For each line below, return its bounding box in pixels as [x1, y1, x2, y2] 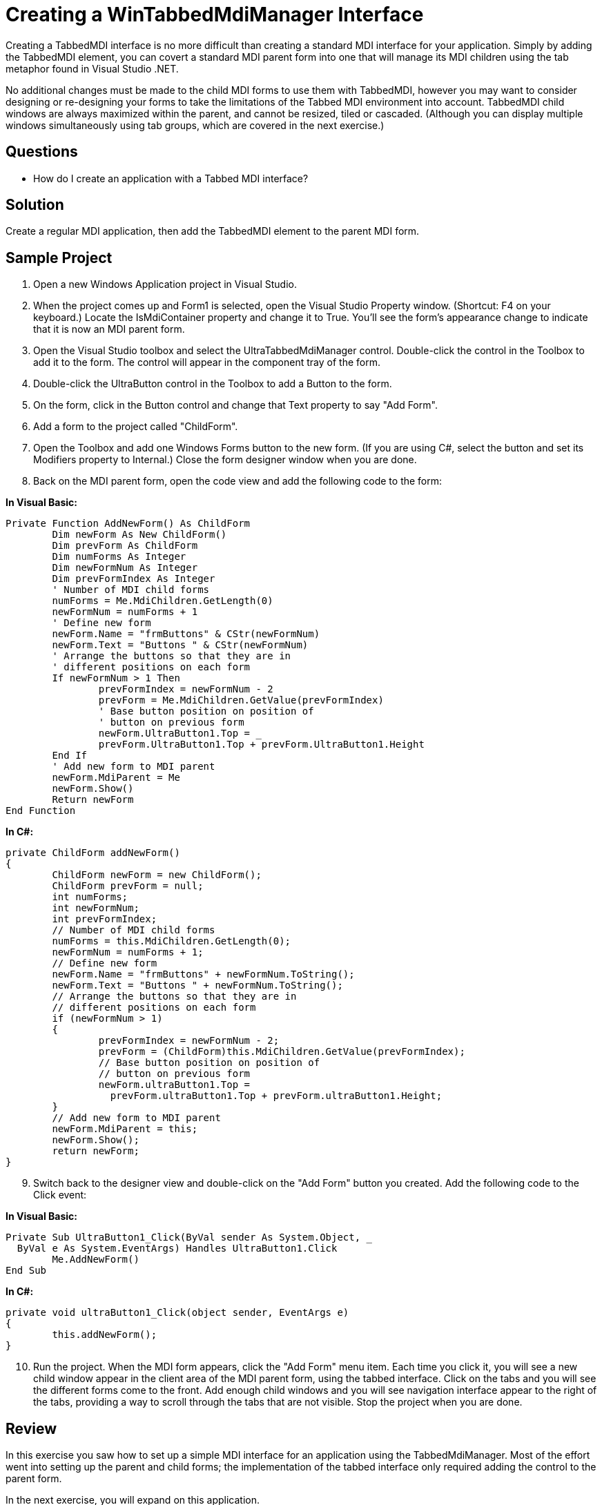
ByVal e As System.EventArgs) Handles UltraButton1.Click [17, 1243, 338, 1254]
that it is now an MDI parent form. [33, 323, 185, 336]
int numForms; [52, 891, 128, 903]
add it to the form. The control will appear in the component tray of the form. [33, 356, 380, 369]
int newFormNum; [52, 902, 139, 914]
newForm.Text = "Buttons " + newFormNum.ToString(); [52, 980, 343, 991]
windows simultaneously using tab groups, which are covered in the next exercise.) [6, 119, 385, 131]
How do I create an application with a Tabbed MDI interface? [33, 172, 309, 184]
